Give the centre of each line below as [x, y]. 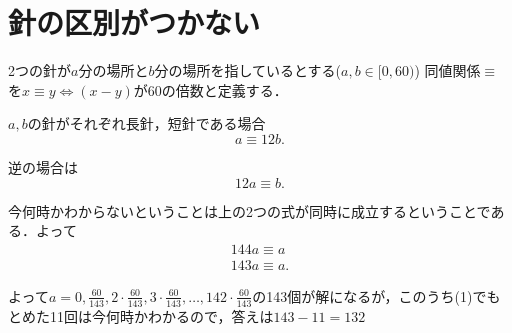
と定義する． [245, 89]
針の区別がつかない [134, 22]
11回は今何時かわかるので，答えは [161, 315]
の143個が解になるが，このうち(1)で [369, 295]
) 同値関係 [447, 70]
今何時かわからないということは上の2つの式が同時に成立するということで [249, 210]
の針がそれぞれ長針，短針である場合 [146, 123]
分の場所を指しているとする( [248, 70]
